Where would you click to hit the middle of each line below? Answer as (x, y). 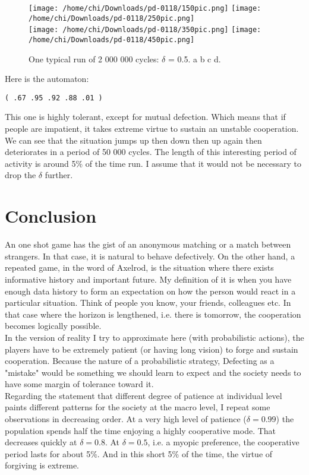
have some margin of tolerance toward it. (79, 384)
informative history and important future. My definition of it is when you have (148, 279)
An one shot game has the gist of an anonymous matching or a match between (148, 244)
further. (59, 175)
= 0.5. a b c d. (194, 58)
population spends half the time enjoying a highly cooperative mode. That (141, 430)
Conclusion (51, 216)
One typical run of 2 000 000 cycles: (94, 58)
